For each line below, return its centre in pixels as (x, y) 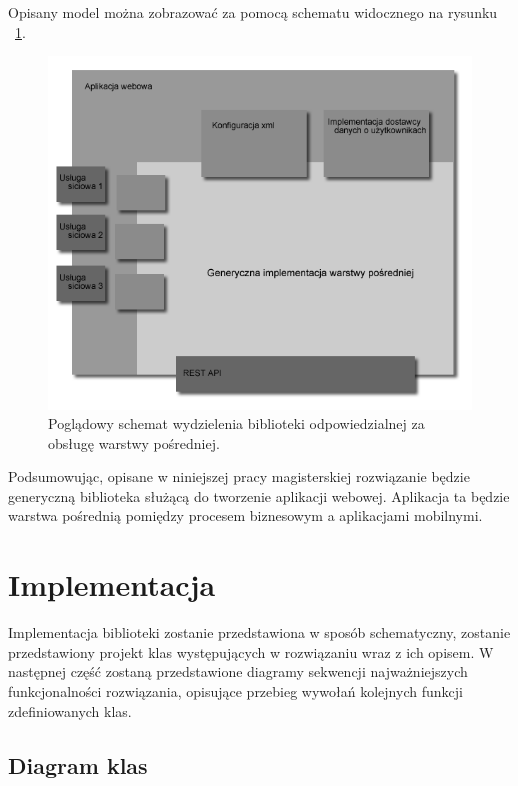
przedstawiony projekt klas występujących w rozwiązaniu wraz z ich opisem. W (251, 651)
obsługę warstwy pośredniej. (134, 442)
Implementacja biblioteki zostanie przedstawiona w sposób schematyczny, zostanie (259, 632)
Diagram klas (78, 764)
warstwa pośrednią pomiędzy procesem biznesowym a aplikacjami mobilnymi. (245, 515)
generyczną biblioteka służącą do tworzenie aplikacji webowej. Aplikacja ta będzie (259, 495)
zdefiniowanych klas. (70, 710)
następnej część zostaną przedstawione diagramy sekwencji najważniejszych (238, 671)
